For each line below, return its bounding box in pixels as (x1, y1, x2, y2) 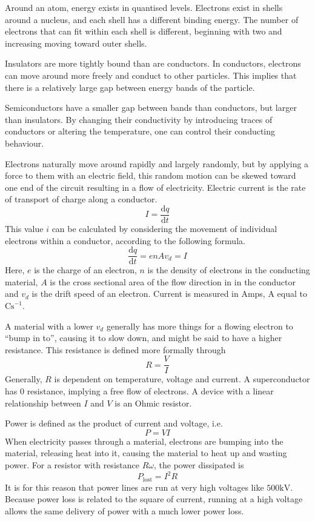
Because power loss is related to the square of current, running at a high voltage (5, 493, 303, 505)
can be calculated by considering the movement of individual (51, 222, 277, 234)
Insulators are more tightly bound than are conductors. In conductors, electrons (5, 57, 301, 70)
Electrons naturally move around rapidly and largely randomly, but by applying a (5, 157, 309, 170)
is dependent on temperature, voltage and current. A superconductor (54, 373, 310, 385)
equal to (277, 287, 307, 300)
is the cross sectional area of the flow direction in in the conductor (50, 275, 296, 288)
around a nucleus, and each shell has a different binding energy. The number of (5, 13, 299, 25)
